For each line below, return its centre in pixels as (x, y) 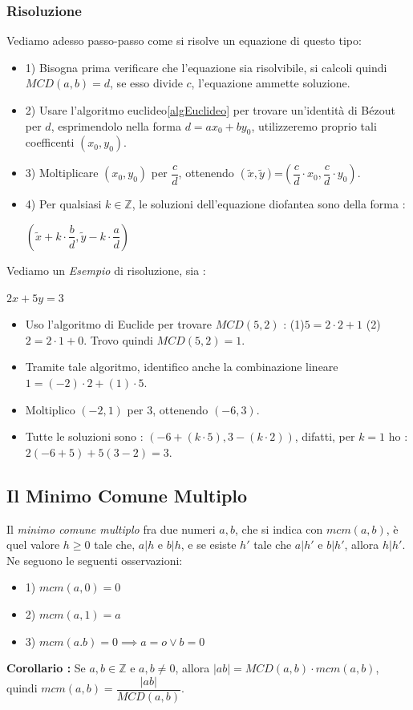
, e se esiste (209, 545)
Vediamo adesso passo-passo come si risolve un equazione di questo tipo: (184, 40)
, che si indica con (279, 528)
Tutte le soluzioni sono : (84, 436)
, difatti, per (325, 436)
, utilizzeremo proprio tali (314, 125)
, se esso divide (146, 83)
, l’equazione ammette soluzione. (271, 83)
